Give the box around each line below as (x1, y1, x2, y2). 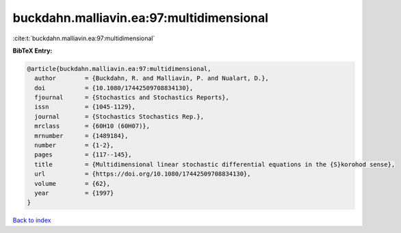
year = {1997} (34, 189, 114, 197)
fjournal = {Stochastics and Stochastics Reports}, (34, 94, 229, 102)
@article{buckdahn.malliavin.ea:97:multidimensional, (27, 65, 211, 72)
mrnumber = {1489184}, (34, 132, 129, 139)
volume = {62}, (34, 180, 111, 187)
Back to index (12, 216, 51, 225)
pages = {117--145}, (34, 151, 133, 159)
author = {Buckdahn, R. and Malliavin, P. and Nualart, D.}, (34, 74, 270, 82)
